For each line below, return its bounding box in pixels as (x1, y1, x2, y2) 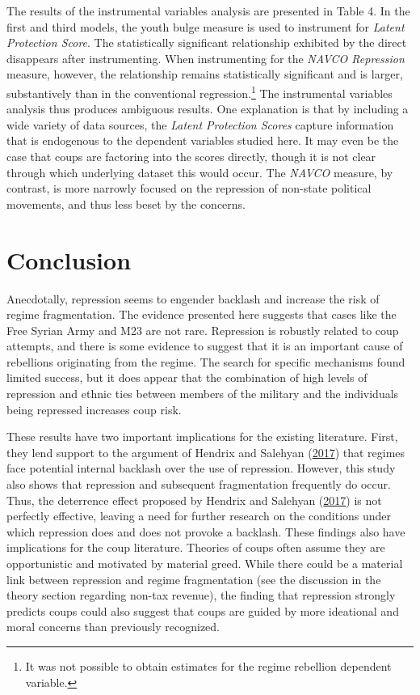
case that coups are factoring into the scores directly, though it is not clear (6, 148, 376, 164)
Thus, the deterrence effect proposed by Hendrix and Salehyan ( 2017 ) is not (6, 491, 382, 508)
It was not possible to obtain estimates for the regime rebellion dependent (25, 657, 392, 674)
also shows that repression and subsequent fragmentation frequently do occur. (6, 476, 391, 493)
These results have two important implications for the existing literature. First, (6, 428, 398, 445)
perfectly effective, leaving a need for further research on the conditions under (6, 507, 392, 524)
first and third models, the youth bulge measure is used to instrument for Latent (6, 18, 405, 35)
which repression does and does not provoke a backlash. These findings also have (6, 523, 405, 540)
